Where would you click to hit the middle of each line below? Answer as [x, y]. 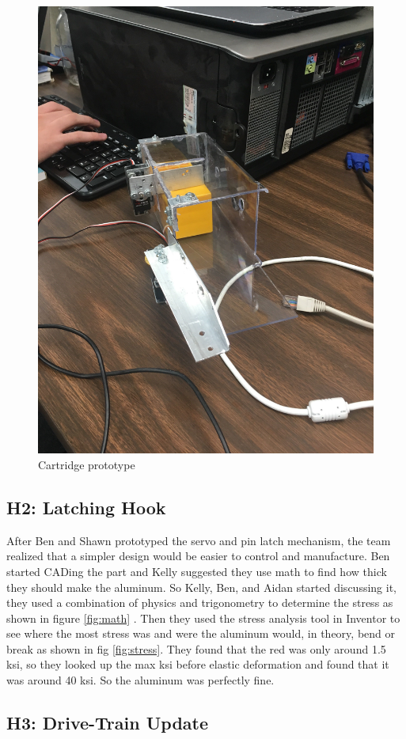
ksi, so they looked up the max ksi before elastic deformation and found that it [198, 664]
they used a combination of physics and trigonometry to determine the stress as [200, 603]
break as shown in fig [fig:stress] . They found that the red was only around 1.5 [196, 648]
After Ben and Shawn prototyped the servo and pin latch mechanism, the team [199, 540]
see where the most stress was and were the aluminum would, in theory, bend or [201, 633]
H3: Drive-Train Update [108, 723]
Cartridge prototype [87, 464]
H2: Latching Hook [86, 507]
